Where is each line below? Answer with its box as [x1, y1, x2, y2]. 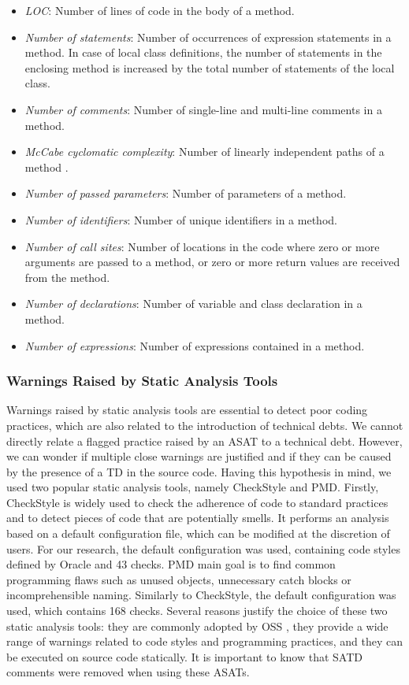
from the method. [24, 268, 110, 285]
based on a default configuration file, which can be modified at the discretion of [6, 525, 390, 542]
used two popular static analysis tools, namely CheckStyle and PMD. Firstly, [6, 479, 379, 495]
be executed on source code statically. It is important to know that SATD [6, 648, 363, 665]
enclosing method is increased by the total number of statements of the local [24, 59, 395, 76]
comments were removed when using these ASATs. [6, 664, 250, 680]
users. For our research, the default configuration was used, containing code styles [6, 540, 400, 557]
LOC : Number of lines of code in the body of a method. [24, 2, 295, 18]
